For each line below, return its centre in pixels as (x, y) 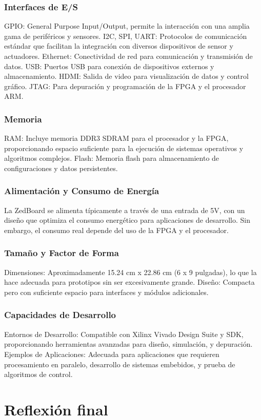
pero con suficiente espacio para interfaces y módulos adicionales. (106, 292)
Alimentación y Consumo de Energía (82, 191)
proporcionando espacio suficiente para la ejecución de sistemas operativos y (124, 148)
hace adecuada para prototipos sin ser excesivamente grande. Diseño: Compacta (129, 282)
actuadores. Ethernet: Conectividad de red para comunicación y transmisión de (128, 56)
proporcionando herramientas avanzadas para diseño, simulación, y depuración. (128, 344)
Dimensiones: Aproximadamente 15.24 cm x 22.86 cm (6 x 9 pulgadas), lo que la (130, 272)
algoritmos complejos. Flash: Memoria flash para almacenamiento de (112, 158)
